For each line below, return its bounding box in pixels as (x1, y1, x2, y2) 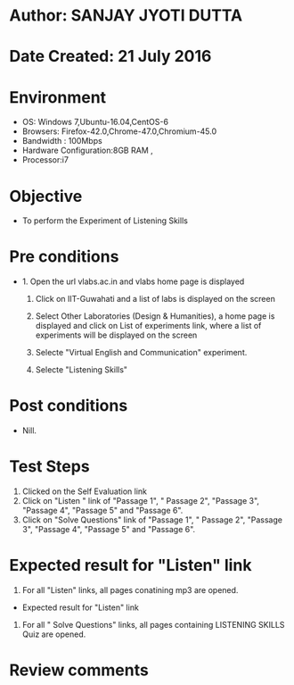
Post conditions (9, 396, 128, 416)
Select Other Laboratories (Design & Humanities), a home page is (35, 311, 275, 322)
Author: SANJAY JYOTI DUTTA (9, 5, 243, 26)
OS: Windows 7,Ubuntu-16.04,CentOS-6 (21, 117, 169, 128)
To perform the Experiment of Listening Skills (21, 215, 189, 226)
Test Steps (9, 456, 91, 477)
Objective (9, 186, 83, 206)
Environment (9, 87, 107, 107)
